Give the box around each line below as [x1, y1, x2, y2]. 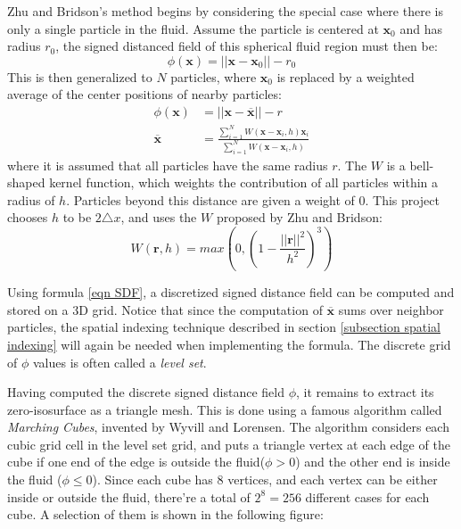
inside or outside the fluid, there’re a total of [7, 487, 251, 506]
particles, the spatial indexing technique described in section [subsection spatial [7, 318, 440, 336]
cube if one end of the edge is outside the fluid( [7, 452, 266, 471]
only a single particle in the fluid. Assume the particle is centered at [7, 19, 379, 37]
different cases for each [305, 487, 430, 506]
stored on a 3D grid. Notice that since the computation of [7, 300, 323, 318]
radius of [7, 190, 55, 209]
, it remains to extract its [296, 383, 434, 401]
